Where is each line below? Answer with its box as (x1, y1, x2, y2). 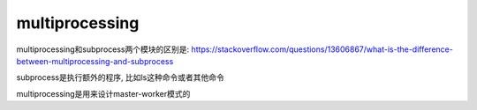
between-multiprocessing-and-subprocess (16, 55, 174, 66)
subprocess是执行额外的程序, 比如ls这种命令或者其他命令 (16, 72, 224, 83)
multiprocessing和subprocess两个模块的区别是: (16, 44, 190, 55)
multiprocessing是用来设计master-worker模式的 (16, 88, 191, 99)
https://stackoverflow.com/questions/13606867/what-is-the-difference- (191, 44, 454, 55)
